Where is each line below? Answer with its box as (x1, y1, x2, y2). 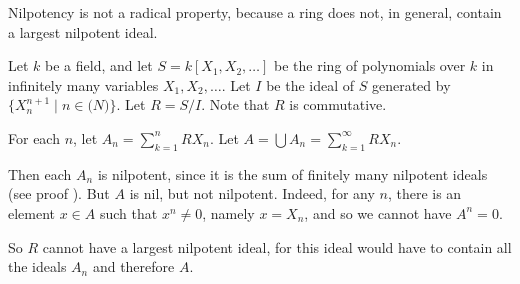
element (8, 202, 56, 223)
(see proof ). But (8, 183, 110, 204)
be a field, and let (45, 55, 153, 76)
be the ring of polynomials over (274, 55, 466, 76)
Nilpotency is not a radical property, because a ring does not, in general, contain (8, 2, 502, 22)
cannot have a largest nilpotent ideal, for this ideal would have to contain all (42, 236, 512, 257)
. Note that (201, 94, 270, 115)
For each (8, 127, 60, 148)
